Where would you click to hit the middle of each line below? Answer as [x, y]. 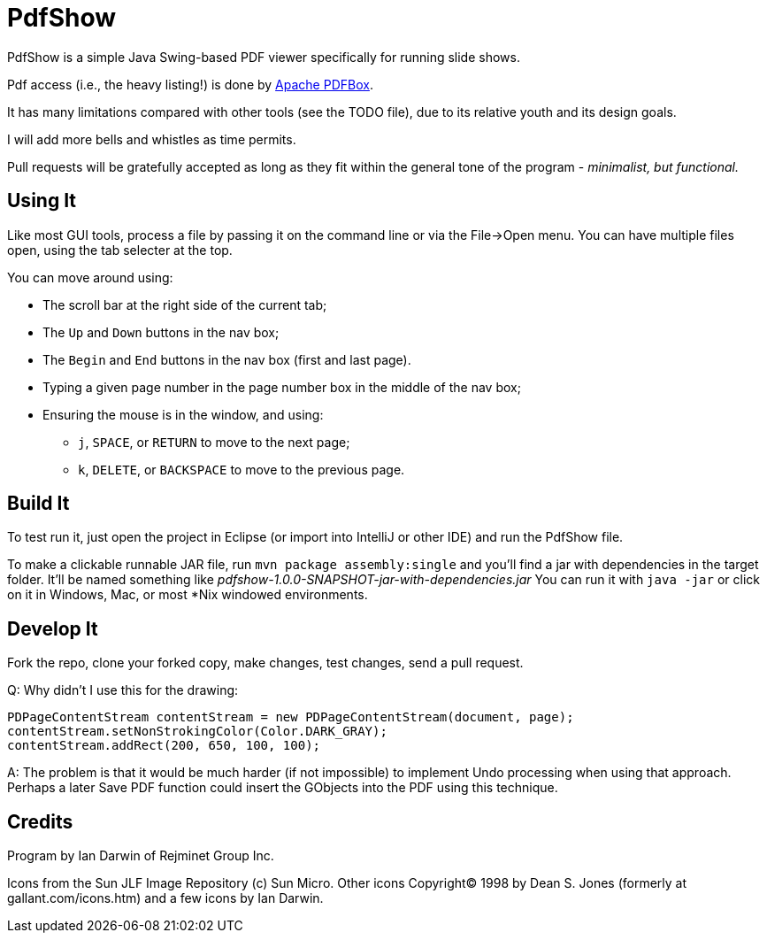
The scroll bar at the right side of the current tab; [185, 304]
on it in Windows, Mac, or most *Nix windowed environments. [188, 595]
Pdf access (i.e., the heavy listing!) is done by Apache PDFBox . [190, 84]
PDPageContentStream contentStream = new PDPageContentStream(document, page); [291, 717]
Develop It [53, 628]
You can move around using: [90, 277]
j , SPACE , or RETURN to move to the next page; [214, 442]
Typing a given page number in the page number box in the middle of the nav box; [282, 387]
